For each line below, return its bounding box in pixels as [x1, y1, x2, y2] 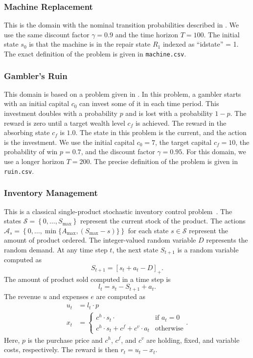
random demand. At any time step [4, 244, 108, 254]
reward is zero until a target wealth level [4, 117, 125, 128]
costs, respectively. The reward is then [4, 344, 118, 355]
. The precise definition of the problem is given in [90, 156, 238, 166]
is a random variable [177, 244, 239, 254]
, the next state [112, 244, 159, 254]
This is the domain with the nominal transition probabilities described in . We [4, 20, 239, 30]
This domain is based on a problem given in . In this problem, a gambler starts [4, 88, 241, 99]
